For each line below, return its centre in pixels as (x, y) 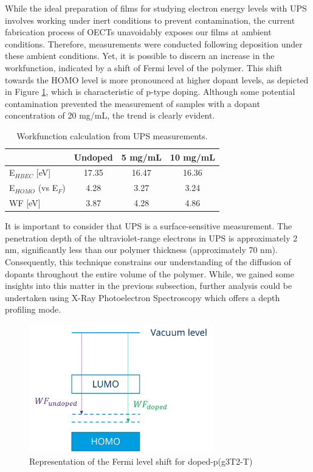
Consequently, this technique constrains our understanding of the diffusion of (148, 261)
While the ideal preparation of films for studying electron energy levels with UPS (156, 8)
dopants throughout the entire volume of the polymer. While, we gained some (150, 273)
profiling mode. (33, 309)
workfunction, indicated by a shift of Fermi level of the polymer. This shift (144, 67)
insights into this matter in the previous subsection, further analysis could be (149, 286)
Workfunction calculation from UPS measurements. (112, 135)
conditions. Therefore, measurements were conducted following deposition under (154, 43)
